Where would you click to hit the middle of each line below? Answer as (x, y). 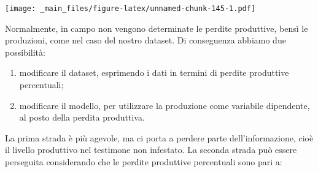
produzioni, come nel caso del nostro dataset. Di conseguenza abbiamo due (145, 40)
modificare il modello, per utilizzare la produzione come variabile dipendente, (165, 105)
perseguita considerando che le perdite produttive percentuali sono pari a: (144, 162)
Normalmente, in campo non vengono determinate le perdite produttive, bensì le (157, 28)
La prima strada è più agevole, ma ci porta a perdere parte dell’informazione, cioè (159, 137)
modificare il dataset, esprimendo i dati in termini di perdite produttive (154, 73)
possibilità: (25, 52)
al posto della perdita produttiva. (82, 117)
